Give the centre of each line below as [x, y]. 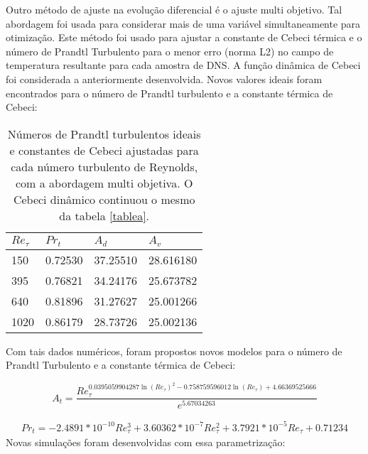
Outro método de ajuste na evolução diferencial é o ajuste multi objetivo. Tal [174, 9]
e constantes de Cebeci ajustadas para [104, 150]
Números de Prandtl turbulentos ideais [104, 134]
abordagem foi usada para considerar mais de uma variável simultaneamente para [183, 23]
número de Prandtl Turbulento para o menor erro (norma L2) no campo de [170, 51]
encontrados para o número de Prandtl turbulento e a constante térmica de [169, 93]
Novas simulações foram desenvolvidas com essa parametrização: [146, 442]
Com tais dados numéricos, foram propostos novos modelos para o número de [174, 351]
